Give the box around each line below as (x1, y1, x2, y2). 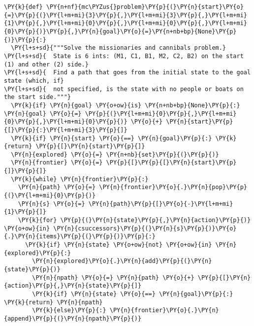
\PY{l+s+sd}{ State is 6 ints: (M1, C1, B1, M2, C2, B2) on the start (4, 52, 244, 60)
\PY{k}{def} (4, 3, 43, 10)
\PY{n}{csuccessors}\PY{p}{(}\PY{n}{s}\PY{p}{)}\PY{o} (53, 225, 237, 232)
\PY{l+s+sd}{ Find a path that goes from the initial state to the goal (4, 69, 251, 76)
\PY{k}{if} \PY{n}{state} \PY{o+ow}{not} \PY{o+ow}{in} (25, 241, 212, 249)
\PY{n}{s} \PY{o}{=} (18, 200, 85, 207)
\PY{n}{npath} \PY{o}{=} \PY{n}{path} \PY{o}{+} (32, 274, 194, 281)
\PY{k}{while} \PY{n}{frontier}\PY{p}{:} (11, 175, 149, 183)
